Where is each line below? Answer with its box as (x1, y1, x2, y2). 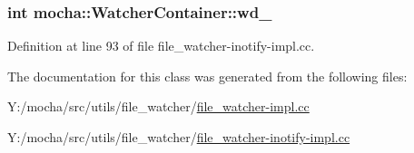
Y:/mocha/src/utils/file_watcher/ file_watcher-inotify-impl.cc (7, 128, 350, 146)
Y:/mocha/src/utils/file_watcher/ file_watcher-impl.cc (7, 97, 310, 116)
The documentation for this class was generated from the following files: (7, 66, 408, 85)
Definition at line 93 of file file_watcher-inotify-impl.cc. (7, 36, 315, 55)
